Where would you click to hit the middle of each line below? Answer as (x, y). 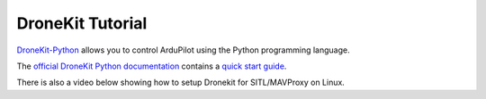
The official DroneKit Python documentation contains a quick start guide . (152, 66)
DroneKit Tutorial (82, 23)
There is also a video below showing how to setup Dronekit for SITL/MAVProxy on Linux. (181, 82)
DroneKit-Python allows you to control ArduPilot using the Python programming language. (183, 50)
